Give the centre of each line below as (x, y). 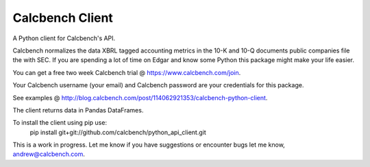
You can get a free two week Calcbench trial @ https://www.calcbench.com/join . (127, 72)
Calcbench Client (63, 18)
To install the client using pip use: (60, 123)
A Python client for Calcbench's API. (64, 38)
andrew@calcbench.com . (49, 154)
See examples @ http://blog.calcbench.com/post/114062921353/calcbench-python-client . (140, 97)
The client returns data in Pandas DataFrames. (78, 110)
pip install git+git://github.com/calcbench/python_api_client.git (118, 132)
